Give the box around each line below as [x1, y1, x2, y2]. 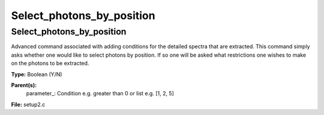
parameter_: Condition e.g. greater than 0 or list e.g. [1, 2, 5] [26, 90, 174, 97]
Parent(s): [11, 81, 37, 89]
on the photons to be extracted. [11, 60, 89, 67]
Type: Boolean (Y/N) [11, 70, 62, 77]
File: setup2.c [11, 101, 46, 108]
